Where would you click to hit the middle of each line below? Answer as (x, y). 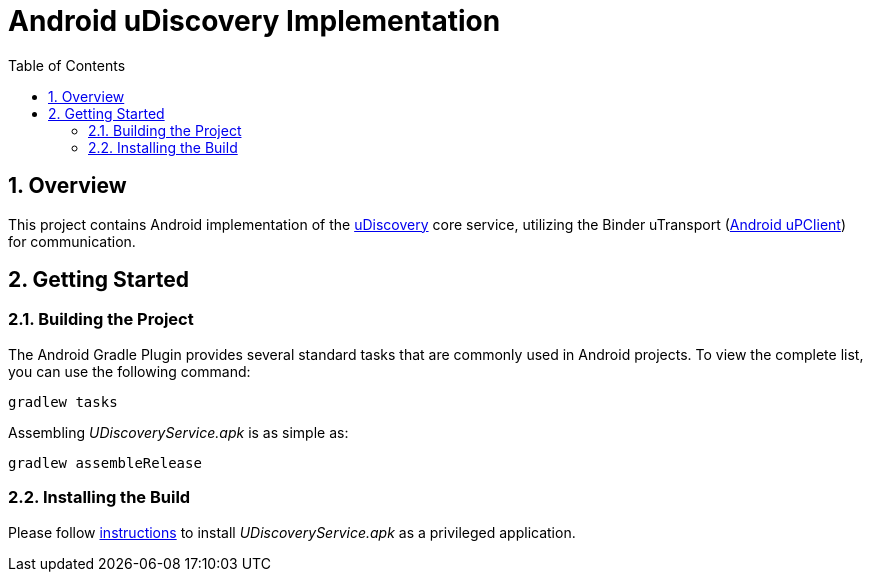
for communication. (72, 241)
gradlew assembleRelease (105, 462)
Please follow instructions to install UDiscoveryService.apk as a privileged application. (292, 532)
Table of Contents (67, 65)
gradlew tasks (63, 401)
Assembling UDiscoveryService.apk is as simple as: (178, 432)
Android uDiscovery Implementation (254, 21)
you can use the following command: (129, 371)
